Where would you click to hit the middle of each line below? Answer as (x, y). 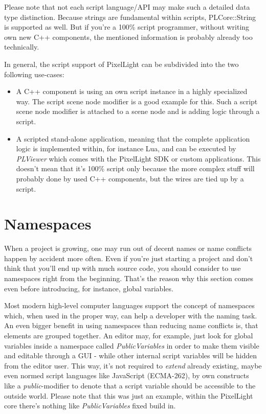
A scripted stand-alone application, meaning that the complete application (133, 138)
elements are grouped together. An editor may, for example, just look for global (129, 335)
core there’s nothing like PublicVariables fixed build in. (90, 406)
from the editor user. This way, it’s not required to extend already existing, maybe (133, 365)
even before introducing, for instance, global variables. (89, 288)
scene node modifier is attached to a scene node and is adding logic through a (138, 111)
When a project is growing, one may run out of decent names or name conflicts (128, 248)
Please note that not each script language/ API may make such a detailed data (127, 7)
